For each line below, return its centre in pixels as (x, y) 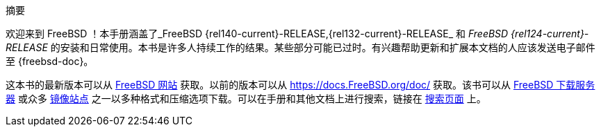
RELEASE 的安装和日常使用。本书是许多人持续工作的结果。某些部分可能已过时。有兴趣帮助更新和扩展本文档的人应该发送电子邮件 (300, 47)
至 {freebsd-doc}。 (50, 61)
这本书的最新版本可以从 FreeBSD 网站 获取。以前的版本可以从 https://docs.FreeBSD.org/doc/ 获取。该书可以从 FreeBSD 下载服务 (300, 85)
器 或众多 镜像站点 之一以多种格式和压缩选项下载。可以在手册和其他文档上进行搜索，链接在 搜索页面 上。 (246, 98)
